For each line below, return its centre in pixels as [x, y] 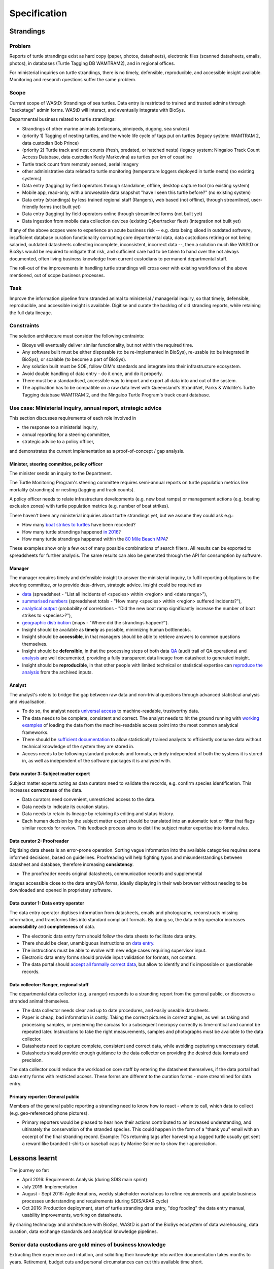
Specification [38, 13]
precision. [32, 1060]
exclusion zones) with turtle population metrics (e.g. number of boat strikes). [90, 506]
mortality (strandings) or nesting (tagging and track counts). [72, 489]
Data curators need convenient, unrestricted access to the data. [89, 799]
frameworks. [35, 732]
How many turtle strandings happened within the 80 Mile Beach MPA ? [95, 539]
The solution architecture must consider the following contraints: [77, 336]
